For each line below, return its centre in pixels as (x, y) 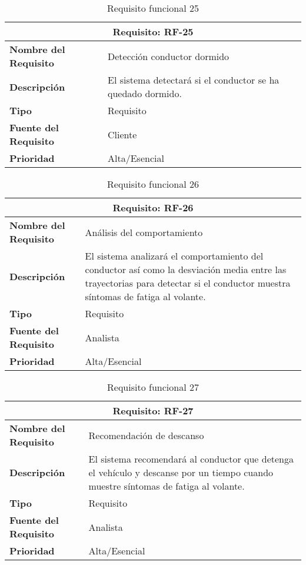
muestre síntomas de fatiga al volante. (167, 486)
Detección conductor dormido (169, 56)
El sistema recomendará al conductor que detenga (191, 459)
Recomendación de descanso (146, 435)
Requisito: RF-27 (153, 411)
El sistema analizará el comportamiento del (174, 256)
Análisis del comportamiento (144, 232)
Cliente (122, 134)
